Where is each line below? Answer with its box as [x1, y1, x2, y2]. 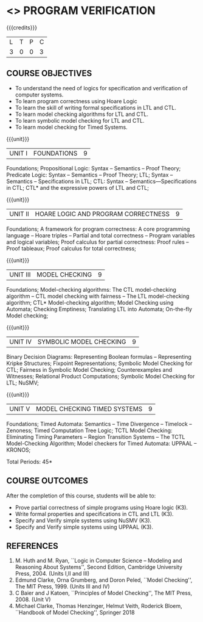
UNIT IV [9, 337, 32, 345]
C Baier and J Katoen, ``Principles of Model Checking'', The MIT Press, [15, 590, 193, 597]
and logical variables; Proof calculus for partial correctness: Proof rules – [6, 238, 190, 245]
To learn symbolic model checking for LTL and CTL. [15, 117, 145, 124]
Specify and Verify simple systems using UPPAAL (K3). [15, 523, 154, 530]
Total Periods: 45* [6, 458, 53, 465]
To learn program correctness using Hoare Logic [15, 97, 138, 104]
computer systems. [15, 91, 64, 98]
